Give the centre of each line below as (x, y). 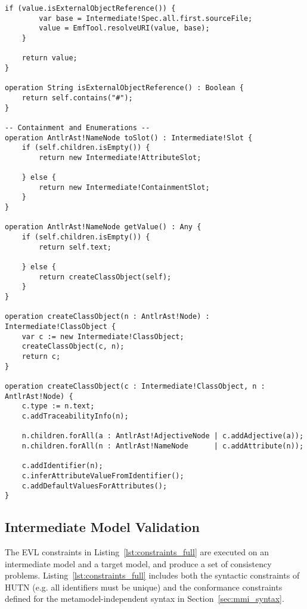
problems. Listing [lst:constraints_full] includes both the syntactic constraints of (152, 575)
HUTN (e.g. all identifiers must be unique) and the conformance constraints (144, 587)
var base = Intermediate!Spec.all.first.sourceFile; (146, 18)
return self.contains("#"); (77, 98)
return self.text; (75, 247)
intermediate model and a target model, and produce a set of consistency (138, 563)
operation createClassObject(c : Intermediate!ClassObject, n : (135, 386)
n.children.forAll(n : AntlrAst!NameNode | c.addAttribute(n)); (163, 446)
